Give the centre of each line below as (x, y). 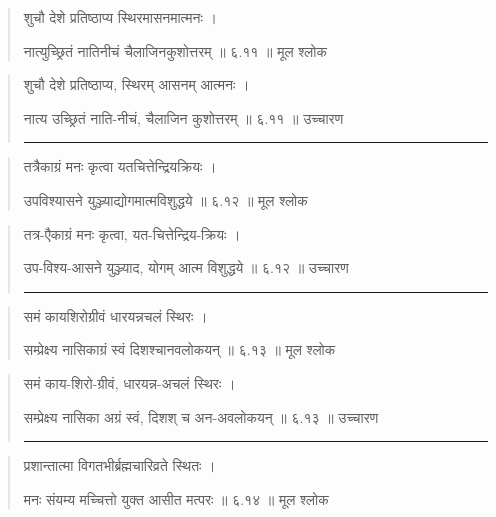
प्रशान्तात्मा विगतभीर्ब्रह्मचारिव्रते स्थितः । (119, 465)
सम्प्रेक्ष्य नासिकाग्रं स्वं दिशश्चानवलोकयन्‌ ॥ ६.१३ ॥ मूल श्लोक (179, 349)
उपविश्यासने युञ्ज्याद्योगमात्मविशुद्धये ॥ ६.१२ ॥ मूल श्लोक (165, 199)
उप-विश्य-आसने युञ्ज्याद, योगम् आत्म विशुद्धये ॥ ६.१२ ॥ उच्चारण (186, 267)
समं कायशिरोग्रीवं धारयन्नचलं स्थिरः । (115, 315)
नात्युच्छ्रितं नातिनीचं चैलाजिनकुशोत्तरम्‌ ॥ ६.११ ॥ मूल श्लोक (175, 50)
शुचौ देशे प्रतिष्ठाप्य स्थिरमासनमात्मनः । (120, 17)
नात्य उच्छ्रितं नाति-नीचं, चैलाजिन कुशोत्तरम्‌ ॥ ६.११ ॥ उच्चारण (183, 117)
